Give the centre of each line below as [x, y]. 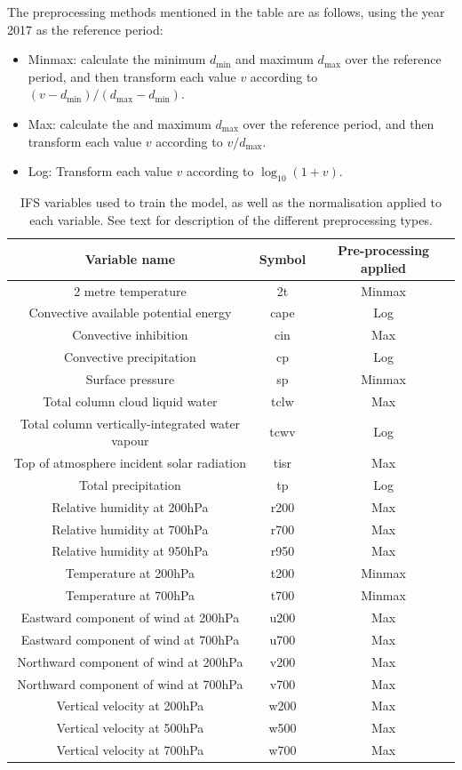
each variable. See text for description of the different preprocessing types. [231, 219]
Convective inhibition [130, 335]
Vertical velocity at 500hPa [130, 728]
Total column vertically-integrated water [130, 423]
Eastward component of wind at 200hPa [130, 617]
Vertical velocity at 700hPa [130, 750]
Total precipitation [130, 484]
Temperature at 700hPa [130, 595]
